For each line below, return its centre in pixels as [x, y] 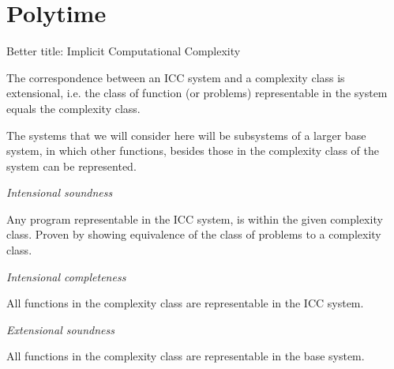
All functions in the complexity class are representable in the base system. [186, 356]
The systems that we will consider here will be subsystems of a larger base [186, 135]
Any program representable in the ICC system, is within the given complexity [195, 218]
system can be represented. [71, 166]
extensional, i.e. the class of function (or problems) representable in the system [197, 93]
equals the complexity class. [73, 108]
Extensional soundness [60, 329]
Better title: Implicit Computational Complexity [124, 51]
